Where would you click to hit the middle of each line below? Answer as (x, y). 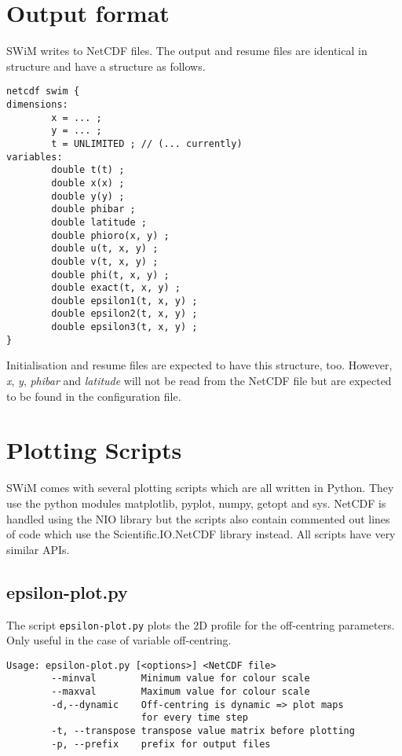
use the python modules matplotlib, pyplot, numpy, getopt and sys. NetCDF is (196, 503)
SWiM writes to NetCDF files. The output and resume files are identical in (187, 51)
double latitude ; (99, 222)
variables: (35, 157)
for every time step (194, 718)
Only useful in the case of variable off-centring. (119, 640)
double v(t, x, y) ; (105, 261)
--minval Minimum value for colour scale (181, 679)
